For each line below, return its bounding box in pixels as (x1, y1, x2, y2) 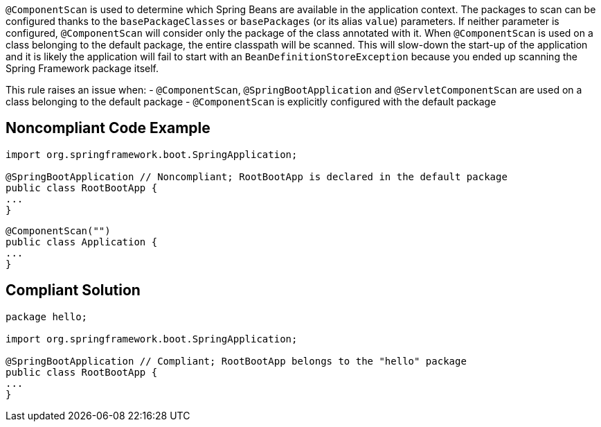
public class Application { (6, 236, 158, 247)
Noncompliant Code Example (6, 119, 210, 137)
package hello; (6, 311, 88, 322)
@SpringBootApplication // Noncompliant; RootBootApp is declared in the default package (6, 171, 508, 182)
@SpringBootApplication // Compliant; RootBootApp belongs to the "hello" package (6, 355, 467, 367)
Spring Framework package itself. (6, 62, 159, 74)
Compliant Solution (6, 281, 141, 299)
